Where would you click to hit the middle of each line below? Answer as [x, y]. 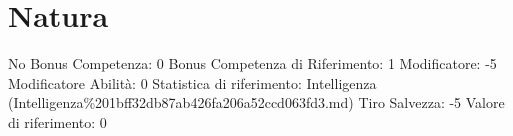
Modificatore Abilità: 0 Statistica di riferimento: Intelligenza [192, 82]
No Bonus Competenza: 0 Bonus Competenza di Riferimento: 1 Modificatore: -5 [252, 63]
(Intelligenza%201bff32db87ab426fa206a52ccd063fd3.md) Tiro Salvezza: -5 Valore [256, 102]
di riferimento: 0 [57, 121]
